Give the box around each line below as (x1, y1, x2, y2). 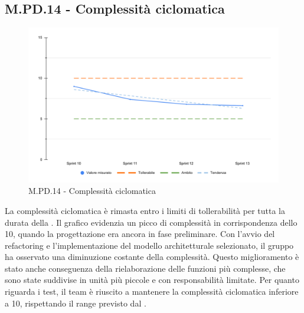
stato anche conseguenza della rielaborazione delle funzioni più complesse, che (5, 262, 286, 274)
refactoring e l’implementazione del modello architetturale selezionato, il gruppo (5, 239, 294, 251)
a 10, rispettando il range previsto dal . (5, 296, 146, 309)
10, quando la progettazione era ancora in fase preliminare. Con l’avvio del (5, 228, 275, 240)
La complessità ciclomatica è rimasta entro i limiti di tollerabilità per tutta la (5, 204, 286, 216)
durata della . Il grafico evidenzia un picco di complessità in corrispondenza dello (5, 216, 298, 228)
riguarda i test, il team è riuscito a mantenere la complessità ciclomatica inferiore (5, 285, 299, 298)
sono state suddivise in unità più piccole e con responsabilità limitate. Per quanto (5, 274, 299, 286)
